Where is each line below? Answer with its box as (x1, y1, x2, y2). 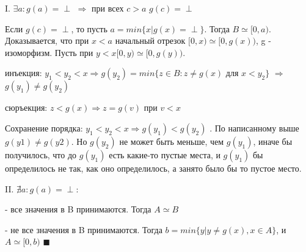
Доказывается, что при (5, 34, 89, 47)
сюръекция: (5, 101, 48, 114)
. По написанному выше (209, 121, 299, 134)
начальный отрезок (115, 34, 186, 47)
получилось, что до (5, 148, 77, 161)
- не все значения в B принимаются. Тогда (5, 223, 162, 236)
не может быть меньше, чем (119, 135, 224, 147)
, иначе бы (253, 135, 293, 147)
